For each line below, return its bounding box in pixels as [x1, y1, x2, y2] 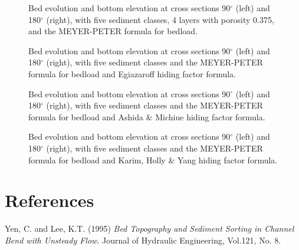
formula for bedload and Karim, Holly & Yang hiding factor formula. [28, 153, 278, 166]
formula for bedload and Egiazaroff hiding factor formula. [28, 67, 236, 80]
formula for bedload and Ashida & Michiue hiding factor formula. [28, 110, 265, 123]
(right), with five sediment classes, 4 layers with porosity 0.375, [46, 13, 274, 25]
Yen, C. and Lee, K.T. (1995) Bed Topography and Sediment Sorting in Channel [5, 222, 294, 235]
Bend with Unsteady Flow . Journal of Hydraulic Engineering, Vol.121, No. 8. [5, 233, 281, 246]
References [5, 188, 94, 212]
